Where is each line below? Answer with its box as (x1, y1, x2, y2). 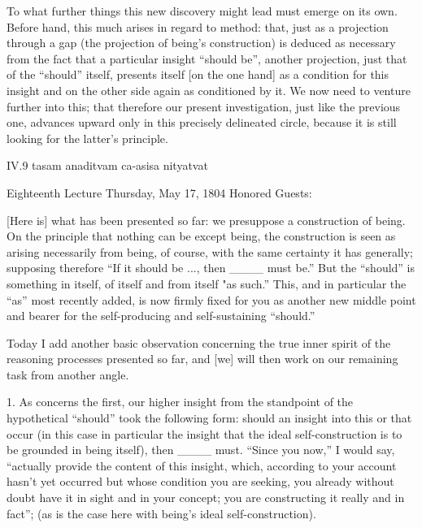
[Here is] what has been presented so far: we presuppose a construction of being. (7, 211, 406, 228)
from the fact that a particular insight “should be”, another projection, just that (7, 50, 407, 67)
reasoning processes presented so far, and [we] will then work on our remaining (7, 350, 398, 367)
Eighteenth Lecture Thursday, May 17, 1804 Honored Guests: (7, 184, 312, 201)
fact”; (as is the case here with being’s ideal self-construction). (7, 504, 316, 522)
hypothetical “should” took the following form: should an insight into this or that (7, 409, 412, 426)
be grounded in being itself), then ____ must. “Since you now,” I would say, (7, 441, 395, 458)
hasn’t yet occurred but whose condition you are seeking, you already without (7, 473, 394, 490)
